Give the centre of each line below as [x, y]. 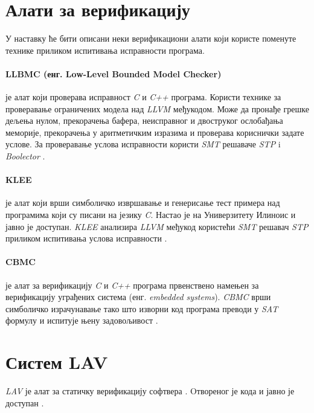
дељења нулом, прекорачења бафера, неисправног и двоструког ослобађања [144, 120]
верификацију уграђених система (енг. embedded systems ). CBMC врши [138, 297]
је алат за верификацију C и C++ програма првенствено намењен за [132, 285]
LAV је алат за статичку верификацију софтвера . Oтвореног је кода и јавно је [150, 391]
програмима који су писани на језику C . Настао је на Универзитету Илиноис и [151, 215]
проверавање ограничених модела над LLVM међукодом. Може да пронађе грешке [157, 108]
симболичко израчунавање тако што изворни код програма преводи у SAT [142, 308]
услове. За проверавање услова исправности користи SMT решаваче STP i [143, 144]
